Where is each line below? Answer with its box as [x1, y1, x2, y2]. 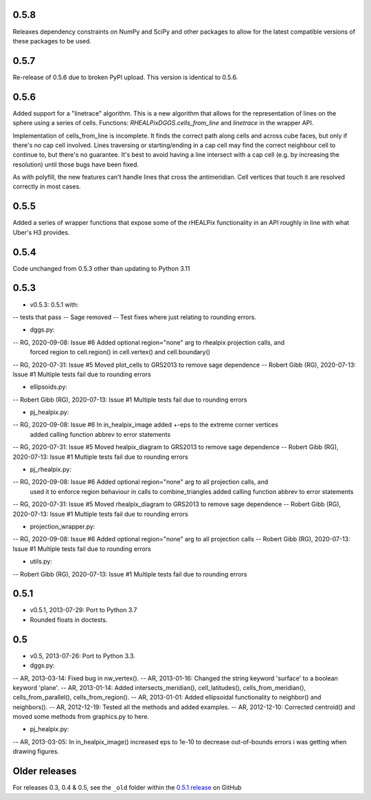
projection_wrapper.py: [30, 522, 95, 530]
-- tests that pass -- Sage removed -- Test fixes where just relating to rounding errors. [12, 313, 257, 321]
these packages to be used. [12, 36, 92, 45]
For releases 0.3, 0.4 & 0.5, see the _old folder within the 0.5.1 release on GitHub [12, 783, 242, 792]
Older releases [12, 766, 77, 777]
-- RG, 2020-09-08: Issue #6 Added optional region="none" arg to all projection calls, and [12, 478, 269, 486]
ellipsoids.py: [30, 382, 68, 391]
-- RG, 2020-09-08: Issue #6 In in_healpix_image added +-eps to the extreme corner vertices [12, 420, 278, 429]
